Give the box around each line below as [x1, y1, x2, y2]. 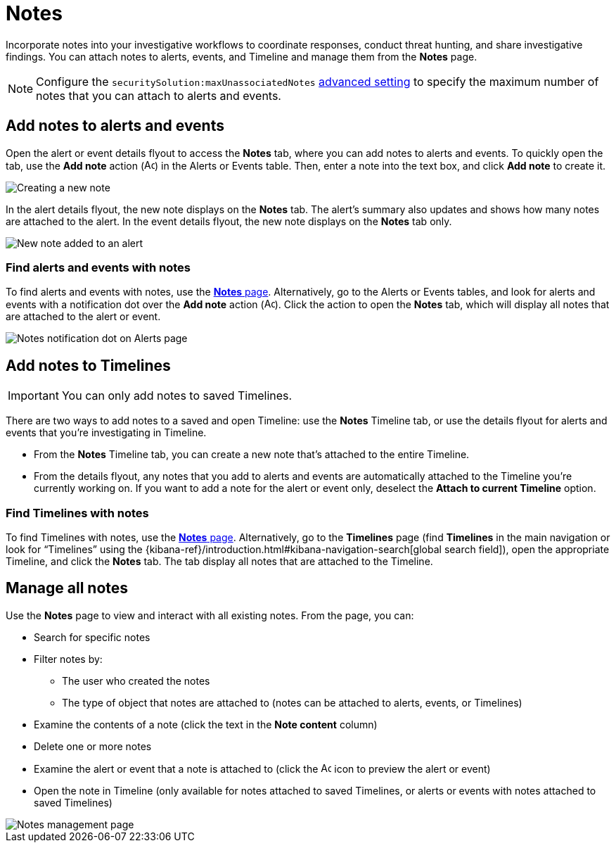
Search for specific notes [34, 631, 150, 643]
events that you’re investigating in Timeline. [6, 426, 207, 439]
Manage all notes [6, 579, 129, 597]
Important [8, 388, 59, 403]
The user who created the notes [62, 674, 210, 687]
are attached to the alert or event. [6, 310, 161, 323]
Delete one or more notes [34, 740, 152, 752]
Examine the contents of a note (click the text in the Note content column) [34, 718, 378, 730]
